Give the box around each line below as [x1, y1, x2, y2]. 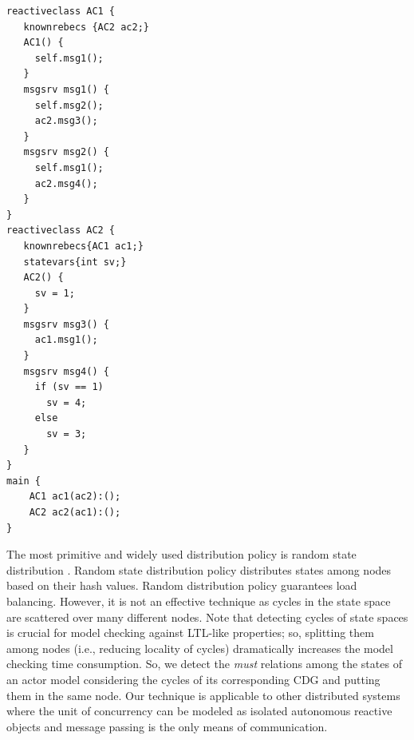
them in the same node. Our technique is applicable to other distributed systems [6, 686, 400, 703]
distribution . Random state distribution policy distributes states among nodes [6, 561, 392, 578]
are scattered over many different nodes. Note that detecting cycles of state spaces [6, 608, 408, 625]
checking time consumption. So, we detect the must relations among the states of [6, 655, 402, 672]
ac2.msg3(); [34, 115, 98, 127]
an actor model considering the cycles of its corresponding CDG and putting [6, 670, 380, 687]
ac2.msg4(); [34, 177, 98, 189]
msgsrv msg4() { [23, 365, 109, 377]
